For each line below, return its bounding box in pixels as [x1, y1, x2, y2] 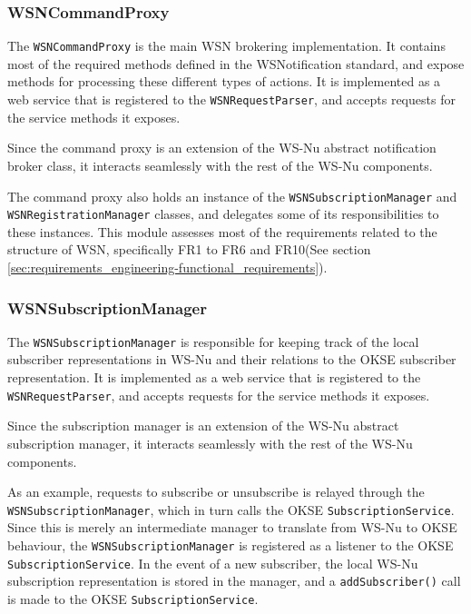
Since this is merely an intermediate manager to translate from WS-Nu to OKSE [7, 518, 457, 537]
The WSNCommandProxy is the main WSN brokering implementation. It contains [7, 36, 446, 55]
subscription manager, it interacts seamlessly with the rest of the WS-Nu [7, 433, 413, 452]
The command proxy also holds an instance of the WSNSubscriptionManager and [7, 186, 457, 205]
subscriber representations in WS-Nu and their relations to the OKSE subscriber [7, 350, 456, 369]
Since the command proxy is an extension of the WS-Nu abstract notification [7, 138, 437, 157]
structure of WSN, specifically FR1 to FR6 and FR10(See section [7, 240, 371, 259]
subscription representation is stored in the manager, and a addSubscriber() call [7, 571, 461, 590]
